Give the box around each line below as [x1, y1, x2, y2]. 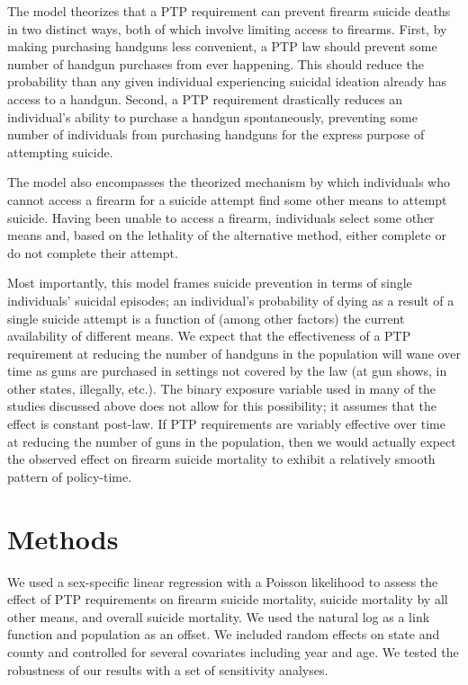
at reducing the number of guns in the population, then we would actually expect [7, 431, 456, 450]
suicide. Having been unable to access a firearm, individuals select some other [7, 208, 435, 227]
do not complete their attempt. [7, 243, 178, 262]
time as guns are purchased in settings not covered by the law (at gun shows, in [7, 361, 447, 380]
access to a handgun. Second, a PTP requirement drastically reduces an [7, 89, 403, 108]
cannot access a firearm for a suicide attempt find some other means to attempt [7, 190, 447, 209]
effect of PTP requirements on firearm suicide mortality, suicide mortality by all [7, 590, 448, 609]
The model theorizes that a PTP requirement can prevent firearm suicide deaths [7, 2, 451, 20]
